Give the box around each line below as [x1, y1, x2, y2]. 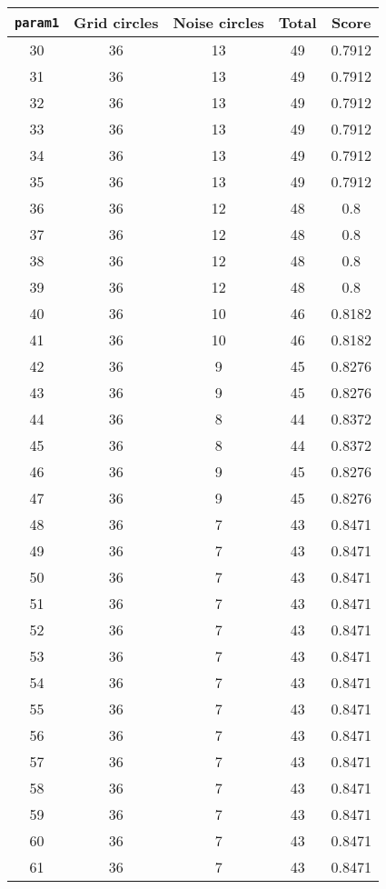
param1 [15, 15, 60, 30]
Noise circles [173, 12, 264, 33]
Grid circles [74, 12, 159, 33]
